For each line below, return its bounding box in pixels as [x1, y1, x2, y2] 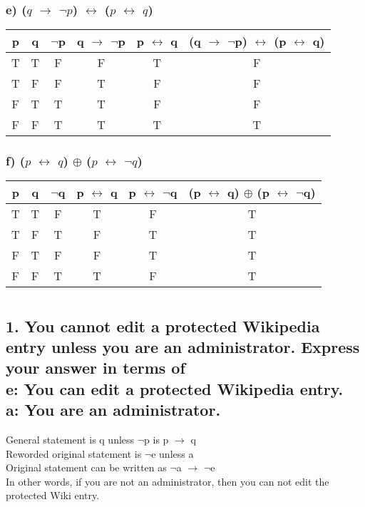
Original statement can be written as [6, 460, 167, 475]
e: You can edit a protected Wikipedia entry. [6, 377, 344, 399]
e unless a [151, 446, 194, 461]
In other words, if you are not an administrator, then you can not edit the [6, 473, 329, 488]
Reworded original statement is [6, 446, 142, 461]
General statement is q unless [6, 432, 135, 446]
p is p [144, 432, 169, 446]
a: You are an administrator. [6, 399, 221, 421]
